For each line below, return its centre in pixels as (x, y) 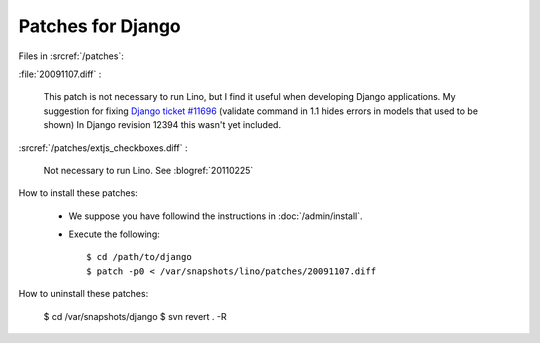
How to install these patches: (78, 193)
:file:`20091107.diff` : (60, 74)
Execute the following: (114, 234)
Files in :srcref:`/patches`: (71, 56)
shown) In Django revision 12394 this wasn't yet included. (162, 125)
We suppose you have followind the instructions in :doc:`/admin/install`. (216, 216)
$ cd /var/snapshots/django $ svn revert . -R (135, 316)
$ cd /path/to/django (139, 257)
